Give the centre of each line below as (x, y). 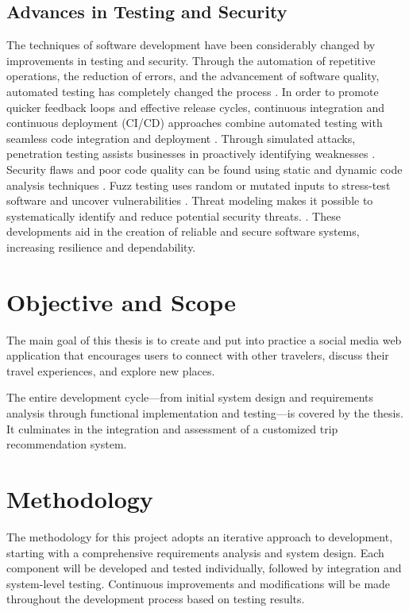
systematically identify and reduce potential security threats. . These (174, 216)
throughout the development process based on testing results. (156, 599)
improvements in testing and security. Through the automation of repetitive (191, 60)
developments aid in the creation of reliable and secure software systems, (183, 231)
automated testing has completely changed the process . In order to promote (193, 91)
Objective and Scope (121, 301)
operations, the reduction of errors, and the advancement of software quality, (193, 76)
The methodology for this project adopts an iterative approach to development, (200, 536)
